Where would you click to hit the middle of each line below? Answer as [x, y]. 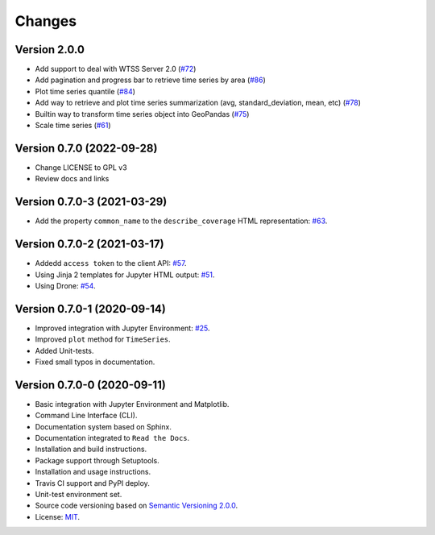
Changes [46, 21]
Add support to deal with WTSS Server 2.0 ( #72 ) [116, 69]
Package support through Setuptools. [97, 460]
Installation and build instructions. [91, 449]
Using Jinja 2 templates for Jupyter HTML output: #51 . [125, 275]
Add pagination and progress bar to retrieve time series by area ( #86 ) [150, 80]
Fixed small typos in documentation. [95, 362]
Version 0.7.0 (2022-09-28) [86, 148]
